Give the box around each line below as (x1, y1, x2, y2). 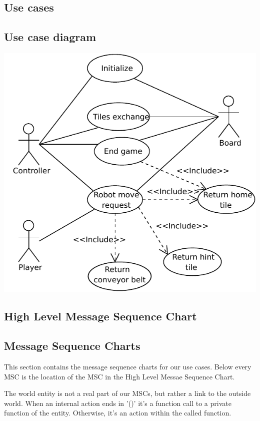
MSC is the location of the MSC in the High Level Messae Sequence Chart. (4, 371, 235, 381)
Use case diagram (4, 29, 96, 45)
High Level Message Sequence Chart (4, 308, 197, 324)
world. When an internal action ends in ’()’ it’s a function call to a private (4, 397, 231, 408)
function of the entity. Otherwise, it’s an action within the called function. (4, 407, 231, 418)
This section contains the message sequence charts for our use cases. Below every (4, 361, 251, 372)
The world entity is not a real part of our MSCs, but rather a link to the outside (4, 388, 251, 398)
